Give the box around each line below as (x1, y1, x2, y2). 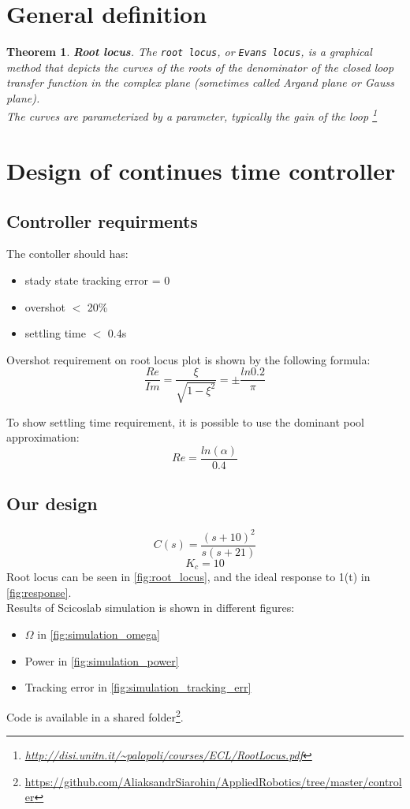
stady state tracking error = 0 (24, 271, 170, 288)
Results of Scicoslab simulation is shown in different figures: (6, 599, 295, 616)
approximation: (6, 429, 80, 446)
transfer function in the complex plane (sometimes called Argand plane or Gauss (6, 74, 394, 91)
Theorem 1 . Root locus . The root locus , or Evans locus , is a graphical (6, 43, 372, 60)
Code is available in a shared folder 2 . (6, 706, 184, 725)
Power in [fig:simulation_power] (24, 652, 179, 669)
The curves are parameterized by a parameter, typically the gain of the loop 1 (6, 106, 378, 125)
